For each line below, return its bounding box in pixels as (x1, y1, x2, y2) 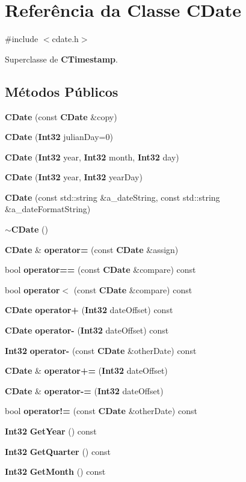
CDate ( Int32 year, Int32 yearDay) (5, 171, 143, 183)
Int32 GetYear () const (5, 425, 97, 438)
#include (5, 32, 38, 45)
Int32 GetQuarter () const (5, 445, 111, 457)
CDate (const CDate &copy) (5, 110, 117, 123)
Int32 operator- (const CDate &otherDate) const (5, 344, 197, 356)
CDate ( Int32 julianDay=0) (5, 130, 113, 143)
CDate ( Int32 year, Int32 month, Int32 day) (5, 150, 179, 163)
